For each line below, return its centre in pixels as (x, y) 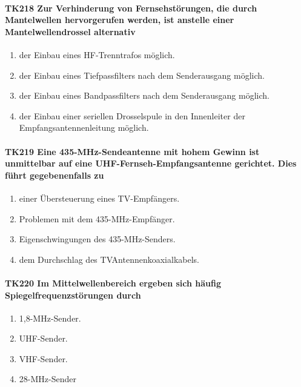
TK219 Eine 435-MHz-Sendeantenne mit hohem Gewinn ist (132, 151)
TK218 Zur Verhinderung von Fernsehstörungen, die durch (131, 8)
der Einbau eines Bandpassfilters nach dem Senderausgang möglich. (144, 95)
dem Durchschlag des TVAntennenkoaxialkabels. (109, 259)
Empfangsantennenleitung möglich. (84, 127)
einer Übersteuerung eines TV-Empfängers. (99, 198)
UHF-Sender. (43, 338)
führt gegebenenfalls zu (55, 175)
